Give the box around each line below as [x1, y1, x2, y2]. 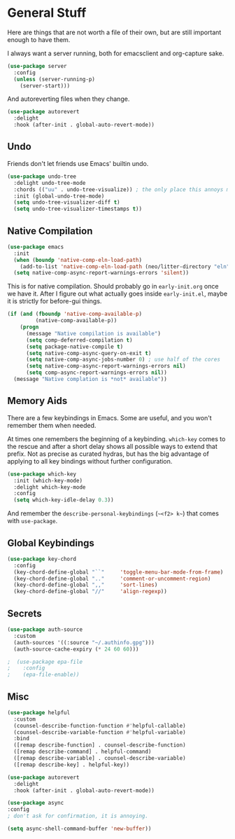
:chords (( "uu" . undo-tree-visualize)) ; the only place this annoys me [13, 186, 233, 193]
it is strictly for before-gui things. [7, 297, 102, 305]
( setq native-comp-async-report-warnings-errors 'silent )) [13, 270, 190, 277]
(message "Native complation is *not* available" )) [13, 376, 168, 383]
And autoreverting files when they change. [7, 95, 130, 103]
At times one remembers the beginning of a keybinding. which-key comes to [7, 434, 226, 443]
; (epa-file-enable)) [7, 671, 80, 679]
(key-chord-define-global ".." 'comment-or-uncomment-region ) [13, 575, 211, 582]
